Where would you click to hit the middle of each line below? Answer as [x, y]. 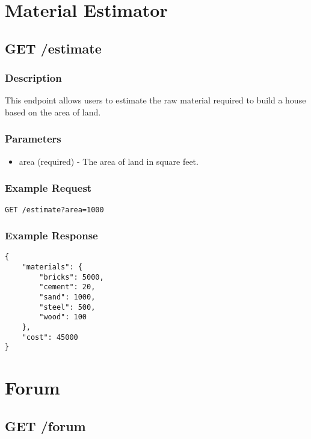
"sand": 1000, [67, 297]
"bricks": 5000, [72, 277]
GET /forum [45, 425]
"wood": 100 [63, 317]
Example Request [48, 188]
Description [33, 78]
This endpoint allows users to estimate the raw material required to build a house [155, 100]
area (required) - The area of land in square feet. [109, 161]
